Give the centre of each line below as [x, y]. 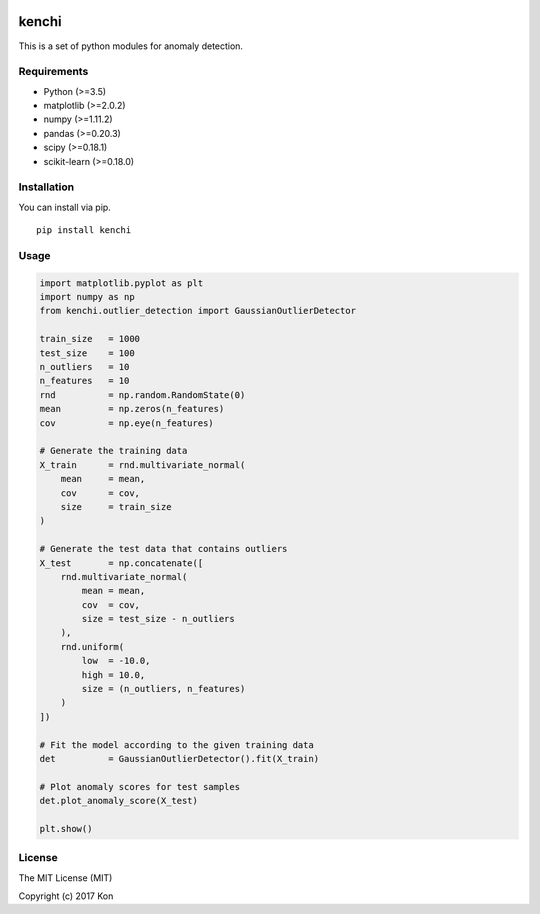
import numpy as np [87, 297]
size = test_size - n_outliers [158, 619]
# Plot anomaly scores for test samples [139, 786]
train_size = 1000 [89, 339]
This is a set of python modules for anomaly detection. [131, 46]
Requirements [53, 72]
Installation [46, 187]
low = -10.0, [116, 661]
